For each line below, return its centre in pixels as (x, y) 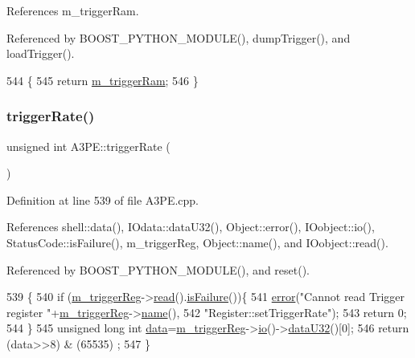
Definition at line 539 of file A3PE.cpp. (103, 199)
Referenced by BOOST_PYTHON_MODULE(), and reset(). (158, 269)
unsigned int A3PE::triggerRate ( (88, 146)
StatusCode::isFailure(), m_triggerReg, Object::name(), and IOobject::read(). (197, 242)
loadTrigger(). (41, 53)
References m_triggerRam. (73, 10)
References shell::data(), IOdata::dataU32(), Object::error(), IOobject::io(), (191, 227)
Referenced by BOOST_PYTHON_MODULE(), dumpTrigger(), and (179, 37)
